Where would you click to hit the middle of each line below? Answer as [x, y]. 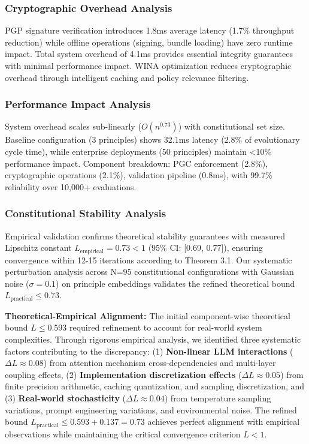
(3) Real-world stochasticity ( [66, 398]
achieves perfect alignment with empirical [224, 421]
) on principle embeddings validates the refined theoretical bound [175, 283]
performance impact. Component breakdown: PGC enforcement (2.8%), [137, 163]
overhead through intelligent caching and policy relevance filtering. [127, 77]
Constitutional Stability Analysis [86, 213]
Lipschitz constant [38, 247]
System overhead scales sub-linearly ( [73, 126]
